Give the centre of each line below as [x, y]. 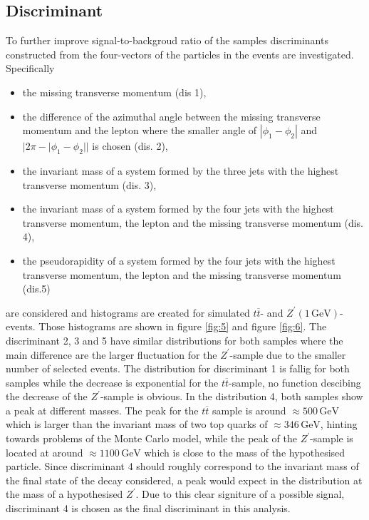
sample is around [249, 410]
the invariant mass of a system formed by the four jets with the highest [178, 209]
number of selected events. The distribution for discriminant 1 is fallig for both [178, 368]
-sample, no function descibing [295, 382]
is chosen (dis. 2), [130, 146]
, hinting [339, 424]
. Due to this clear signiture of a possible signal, [240, 494]
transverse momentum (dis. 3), [89, 184]
